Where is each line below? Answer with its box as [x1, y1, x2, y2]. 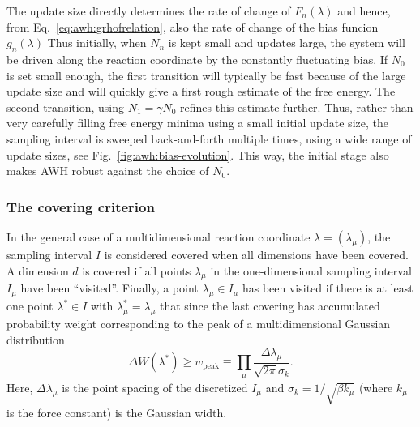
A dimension [6, 262, 69, 279]
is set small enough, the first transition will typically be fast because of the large [6, 66, 406, 83]
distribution [6, 331, 65, 348]
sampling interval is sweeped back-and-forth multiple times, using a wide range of [6, 130, 412, 147]
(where [358, 378, 393, 395]
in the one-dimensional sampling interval [210, 262, 412, 279]
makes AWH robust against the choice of [6, 162, 209, 179]
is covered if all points [82, 262, 191, 279]
